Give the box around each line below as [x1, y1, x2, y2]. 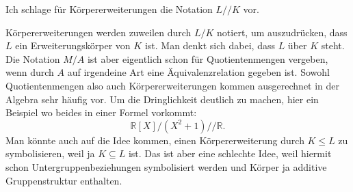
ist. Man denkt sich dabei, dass [144, 38, 275, 53]
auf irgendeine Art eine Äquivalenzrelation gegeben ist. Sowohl [67, 65, 330, 79]
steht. [321, 38, 345, 53]
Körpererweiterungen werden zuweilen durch [5, 25, 192, 39]
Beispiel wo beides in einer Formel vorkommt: [5, 105, 197, 120]
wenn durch [5, 65, 54, 79]
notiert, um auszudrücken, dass [217, 25, 348, 39]
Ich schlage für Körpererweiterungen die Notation [5, 2, 213, 16]
